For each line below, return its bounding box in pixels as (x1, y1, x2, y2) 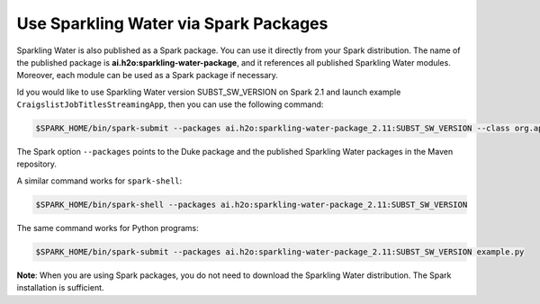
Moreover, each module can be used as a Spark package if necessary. (16, 70, 279, 81)
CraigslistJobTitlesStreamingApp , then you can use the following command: (16, 99, 324, 110)
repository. (16, 158, 58, 170)
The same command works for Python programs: (16, 222, 199, 233)
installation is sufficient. (16, 282, 104, 293)
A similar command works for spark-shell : (16, 175, 183, 186)
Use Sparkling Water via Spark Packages (16, 13, 328, 33)
